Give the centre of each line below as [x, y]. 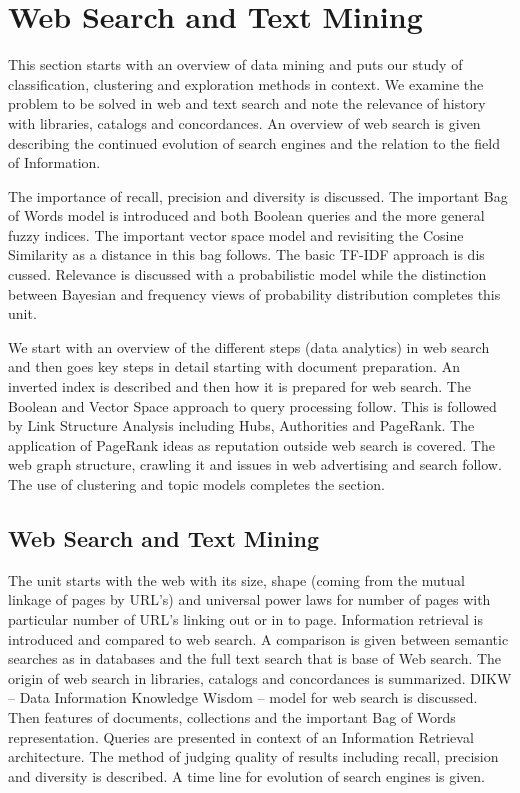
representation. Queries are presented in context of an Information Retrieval [241, 736]
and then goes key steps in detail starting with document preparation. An [234, 366]
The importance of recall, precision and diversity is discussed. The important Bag [258, 195]
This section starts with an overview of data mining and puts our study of [235, 64]
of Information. [54, 162]
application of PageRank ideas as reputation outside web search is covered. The [251, 444]
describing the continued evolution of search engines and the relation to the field [254, 142]
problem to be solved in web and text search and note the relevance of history [247, 103]
